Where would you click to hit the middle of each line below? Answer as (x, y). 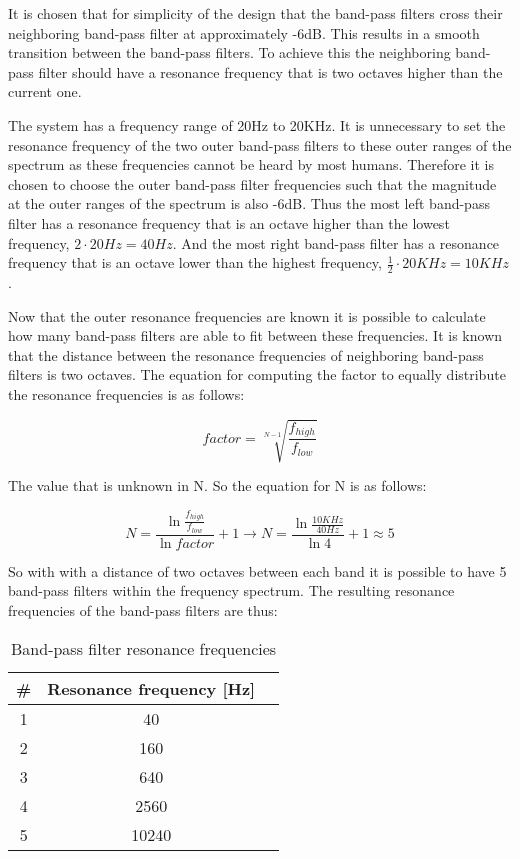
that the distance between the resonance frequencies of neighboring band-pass (246, 354)
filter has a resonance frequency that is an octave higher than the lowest (229, 222)
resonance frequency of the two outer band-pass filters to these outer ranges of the (260, 144)
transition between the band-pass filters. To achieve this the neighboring (229, 52)
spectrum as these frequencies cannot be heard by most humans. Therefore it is (251, 164)
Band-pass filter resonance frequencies (144, 648)
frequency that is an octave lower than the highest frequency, (195, 262)
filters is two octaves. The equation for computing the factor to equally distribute (257, 374)
